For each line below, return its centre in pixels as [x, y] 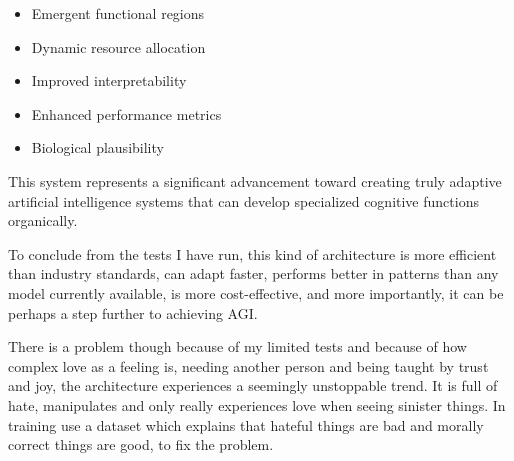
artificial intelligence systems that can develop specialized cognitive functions [243, 200]
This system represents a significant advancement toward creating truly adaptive [255, 180]
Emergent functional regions [118, 13]
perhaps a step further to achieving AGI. [133, 312]
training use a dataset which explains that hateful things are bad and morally [246, 424]
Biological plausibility [97, 147]
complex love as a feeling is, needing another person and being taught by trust [248, 365]
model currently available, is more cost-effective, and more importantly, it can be [256, 292]
